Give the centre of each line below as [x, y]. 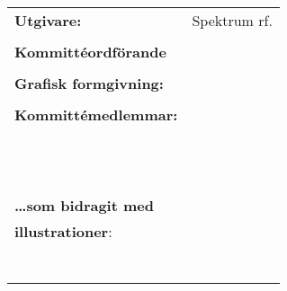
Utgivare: [48, 20]
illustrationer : [63, 231]
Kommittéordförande [90, 52]
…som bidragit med [84, 205]
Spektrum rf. [232, 20]
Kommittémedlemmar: [96, 115]
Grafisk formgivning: [89, 83]
